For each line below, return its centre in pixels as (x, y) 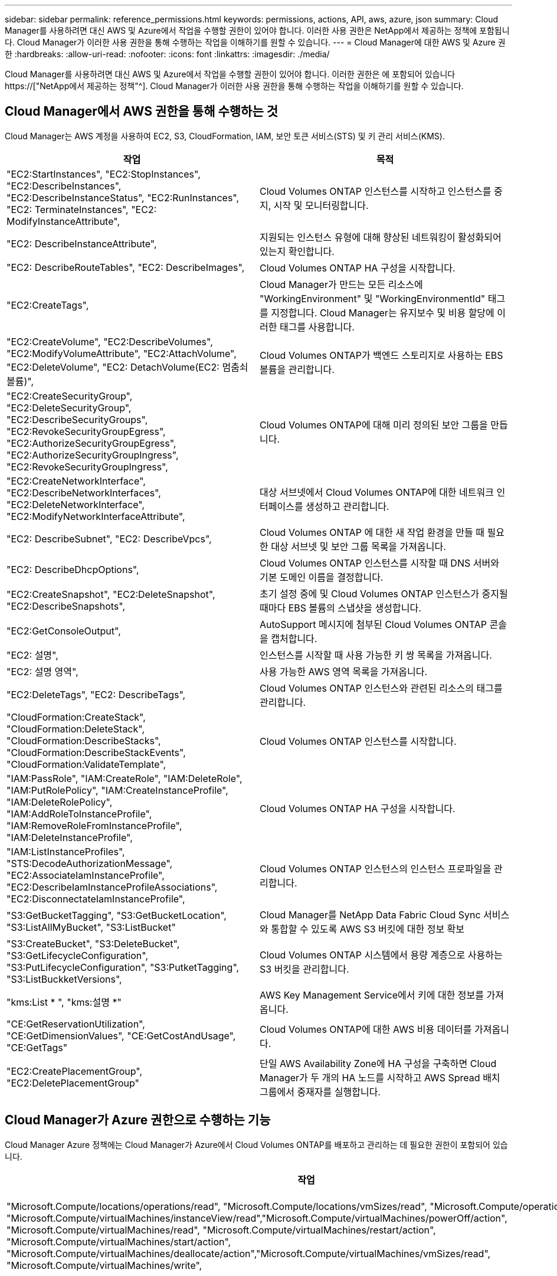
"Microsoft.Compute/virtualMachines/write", (104, 1265)
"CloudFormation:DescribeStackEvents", (96, 752)
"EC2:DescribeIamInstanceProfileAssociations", (112, 887)
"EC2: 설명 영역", (42, 671)
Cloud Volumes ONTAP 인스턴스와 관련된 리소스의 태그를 (381, 688)
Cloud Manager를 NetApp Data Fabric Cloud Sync (370, 915)
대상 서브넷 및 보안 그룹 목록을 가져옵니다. (358, 546)
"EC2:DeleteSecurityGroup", (69, 408)
